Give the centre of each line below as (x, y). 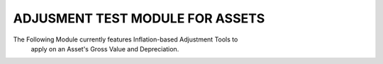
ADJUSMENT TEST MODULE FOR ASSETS (139, 18)
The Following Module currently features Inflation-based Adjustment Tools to (126, 39)
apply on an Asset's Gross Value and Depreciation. (105, 49)
